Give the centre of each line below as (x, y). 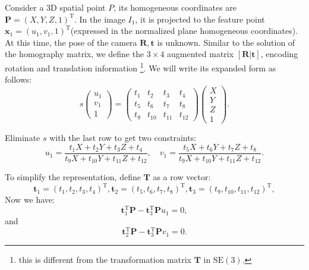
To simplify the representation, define (73, 177)
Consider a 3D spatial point (55, 7)
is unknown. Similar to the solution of (226, 42)
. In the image (100, 19)
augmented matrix (201, 54)
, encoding (279, 54)
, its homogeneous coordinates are (175, 7)
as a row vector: (182, 177)
